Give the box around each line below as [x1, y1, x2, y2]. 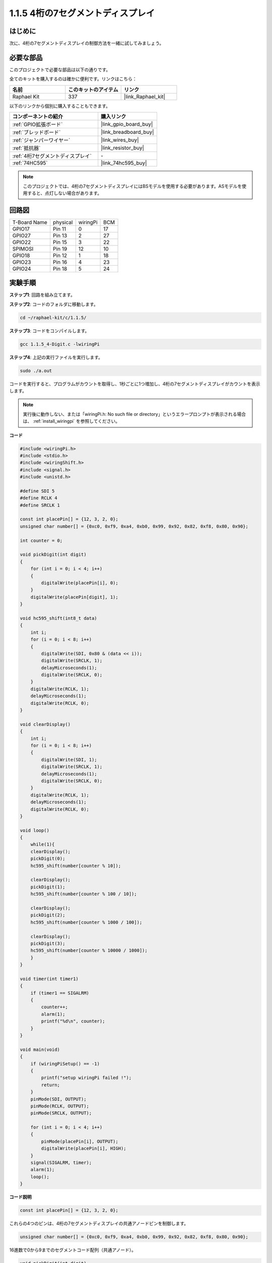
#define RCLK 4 [20, 495, 57, 501]
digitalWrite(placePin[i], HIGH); [41, 1146, 126, 1151]
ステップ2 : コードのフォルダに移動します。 [9, 301, 98, 307]
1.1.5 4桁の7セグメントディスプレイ [9, 8, 155, 19]
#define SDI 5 [20, 488, 55, 494]
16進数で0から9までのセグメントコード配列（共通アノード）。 [9, 1247, 136, 1253]
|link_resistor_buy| [101, 144, 145, 152]
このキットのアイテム [68, 86, 118, 93]
